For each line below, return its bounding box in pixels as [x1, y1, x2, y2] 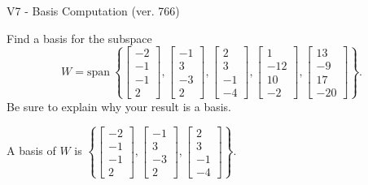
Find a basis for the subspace [7, 29, 152, 46]
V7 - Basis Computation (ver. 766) [7, 2, 180, 19]
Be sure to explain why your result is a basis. [7, 97, 232, 114]
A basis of [7, 142, 56, 159]
